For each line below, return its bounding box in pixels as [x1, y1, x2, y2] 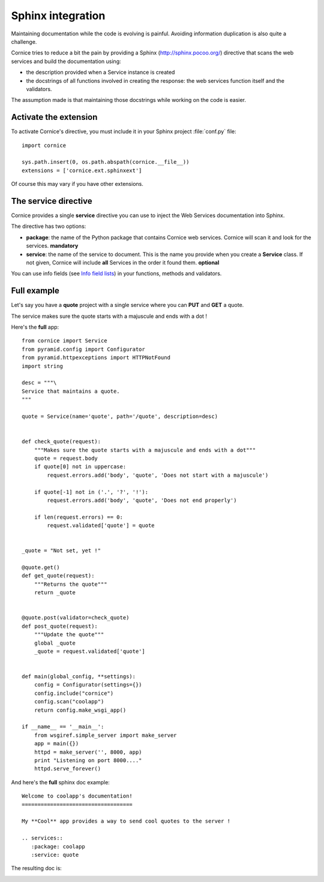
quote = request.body [34, 454, 98, 462]
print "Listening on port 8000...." [34, 757, 142, 764]
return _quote [34, 589, 76, 596]
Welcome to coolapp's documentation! [22, 793, 133, 800]
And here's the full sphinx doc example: [11, 778, 110, 785]
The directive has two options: [11, 222, 86, 230]
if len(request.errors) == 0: [34, 513, 123, 520]
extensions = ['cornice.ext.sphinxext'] [22, 167, 142, 174]
